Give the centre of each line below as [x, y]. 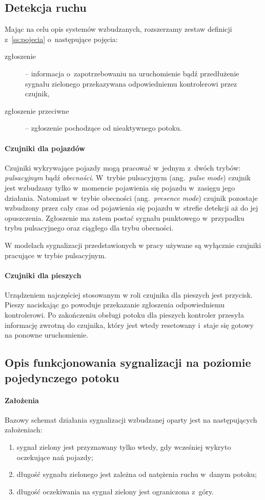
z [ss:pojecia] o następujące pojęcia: [61, 39]
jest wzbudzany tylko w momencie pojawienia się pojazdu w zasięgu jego [120, 187]
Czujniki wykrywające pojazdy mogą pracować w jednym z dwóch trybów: [123, 167]
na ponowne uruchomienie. [47, 335]
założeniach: [24, 430]
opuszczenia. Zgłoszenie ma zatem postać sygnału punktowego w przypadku [125, 217]
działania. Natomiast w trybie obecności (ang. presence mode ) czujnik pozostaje [131, 197]
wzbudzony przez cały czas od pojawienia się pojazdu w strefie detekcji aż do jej [131, 208]
